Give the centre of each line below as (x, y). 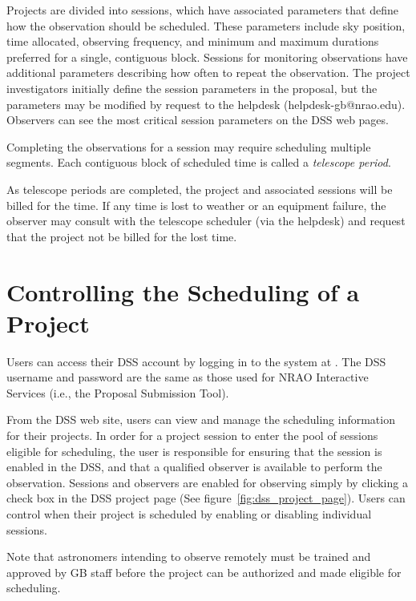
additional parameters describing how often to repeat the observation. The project (208, 73)
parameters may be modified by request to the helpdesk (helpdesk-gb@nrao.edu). (206, 104)
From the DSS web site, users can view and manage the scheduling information (201, 419)
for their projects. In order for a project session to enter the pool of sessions (192, 435)
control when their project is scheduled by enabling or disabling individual (189, 513)
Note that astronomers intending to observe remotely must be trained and (189, 557)
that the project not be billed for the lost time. (122, 236)
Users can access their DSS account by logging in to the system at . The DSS (196, 361)
